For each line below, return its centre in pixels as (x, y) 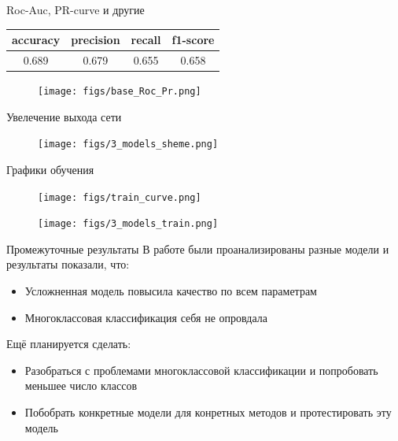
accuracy (36, 40)
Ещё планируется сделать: (69, 344)
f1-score (193, 40)
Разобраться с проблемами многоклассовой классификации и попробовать (201, 370)
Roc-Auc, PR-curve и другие (76, 9)
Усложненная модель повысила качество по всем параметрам (171, 291)
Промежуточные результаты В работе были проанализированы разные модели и (198, 248)
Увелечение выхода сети (64, 116)
